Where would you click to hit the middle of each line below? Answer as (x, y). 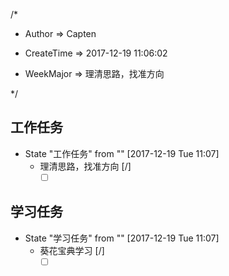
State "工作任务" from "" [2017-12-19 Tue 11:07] (122, 153)
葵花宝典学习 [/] (72, 250)
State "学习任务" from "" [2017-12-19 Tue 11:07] (122, 238)
